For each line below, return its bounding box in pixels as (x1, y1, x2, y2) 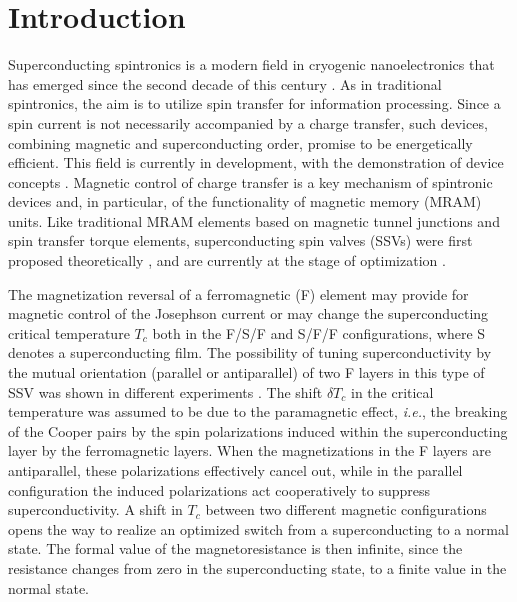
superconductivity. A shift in (8, 499, 183, 520)
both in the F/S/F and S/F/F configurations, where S (152, 322, 486, 343)
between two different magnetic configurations (205, 499, 487, 520)
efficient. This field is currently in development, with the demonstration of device (8, 152, 504, 173)
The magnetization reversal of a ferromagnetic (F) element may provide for (8, 283, 469, 304)
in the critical (350, 381, 434, 402)
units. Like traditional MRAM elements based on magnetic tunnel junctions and (8, 210, 500, 231)
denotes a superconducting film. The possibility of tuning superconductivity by (8, 342, 492, 363)
